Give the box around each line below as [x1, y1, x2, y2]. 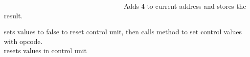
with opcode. [4, 36, 43, 46]
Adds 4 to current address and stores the [123, 1, 246, 11]
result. [4, 10, 23, 20]
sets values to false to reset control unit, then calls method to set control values [4, 27, 242, 37]
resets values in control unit [4, 45, 87, 56]
